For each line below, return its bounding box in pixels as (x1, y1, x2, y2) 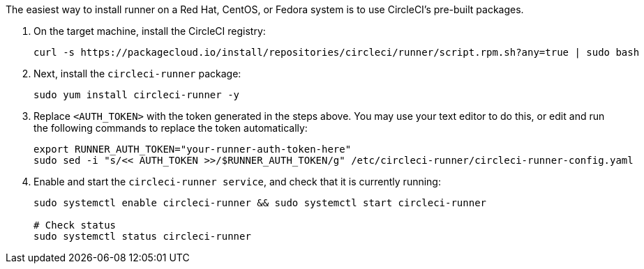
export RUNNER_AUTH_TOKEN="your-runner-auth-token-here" (33, 144, 352, 155)
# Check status (33, 220, 117, 231)
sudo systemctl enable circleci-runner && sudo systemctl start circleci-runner (33, 197, 487, 208)
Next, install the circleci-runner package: (33, 68, 241, 79)
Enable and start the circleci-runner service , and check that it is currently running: (33, 176, 441, 187)
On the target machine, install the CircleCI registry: (33, 25, 266, 37)
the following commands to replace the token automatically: (33, 122, 308, 134)
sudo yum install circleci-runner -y (33, 89, 240, 100)
